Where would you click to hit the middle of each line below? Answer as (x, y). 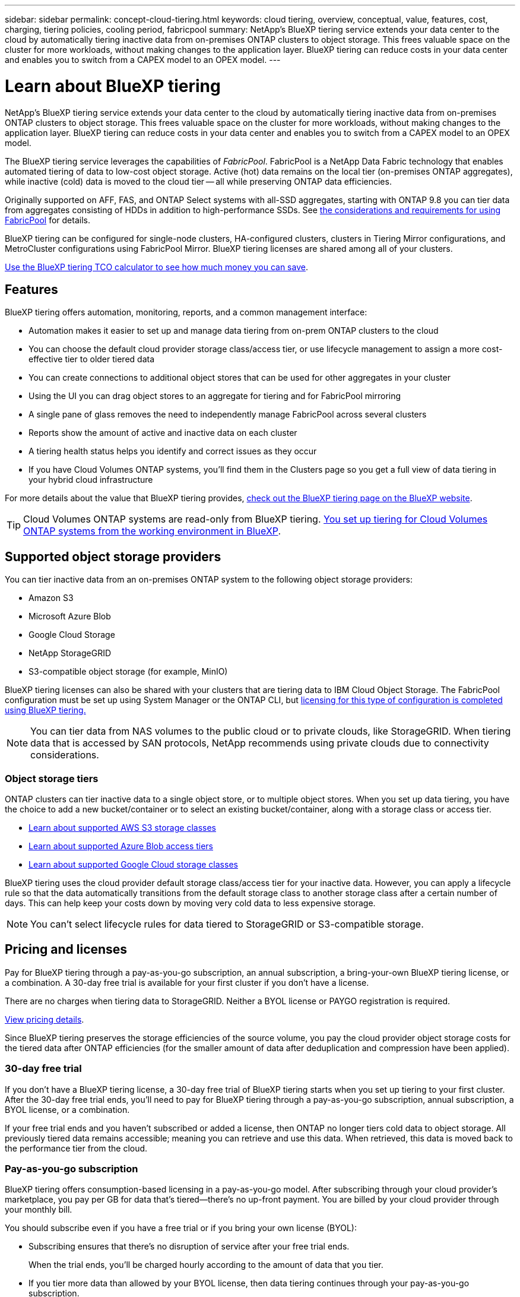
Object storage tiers (52, 778)
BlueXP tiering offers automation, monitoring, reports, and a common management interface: (186, 312)
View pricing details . (45, 1019)
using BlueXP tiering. (45, 710)
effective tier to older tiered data (92, 359)
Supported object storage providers (113, 556)
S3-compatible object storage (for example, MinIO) (128, 672)
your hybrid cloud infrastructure (91, 480)
